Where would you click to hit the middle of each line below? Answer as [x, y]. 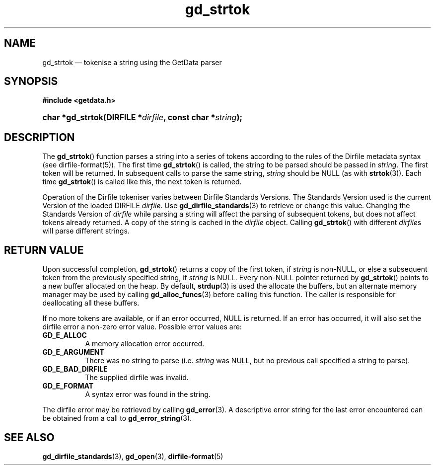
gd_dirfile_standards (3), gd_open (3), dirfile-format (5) [133, 456]
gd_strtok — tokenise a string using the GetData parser [132, 62]
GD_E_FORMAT [68, 386]
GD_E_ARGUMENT [73, 352]
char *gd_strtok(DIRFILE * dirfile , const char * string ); [142, 117]
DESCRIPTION [39, 137]
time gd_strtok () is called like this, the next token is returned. [142, 182]
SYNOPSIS [31, 81]
